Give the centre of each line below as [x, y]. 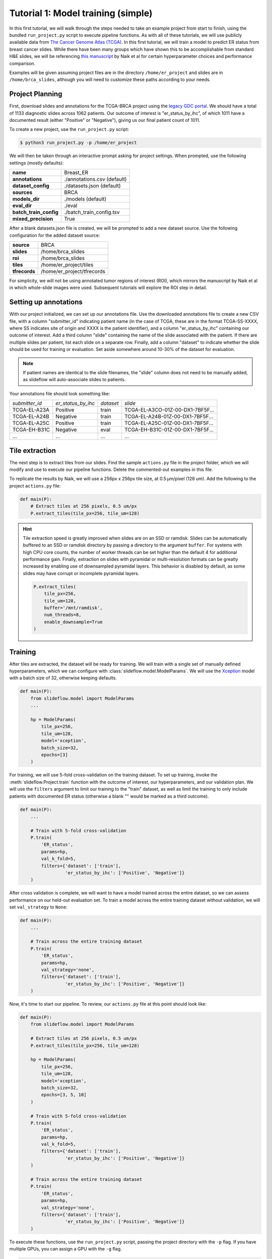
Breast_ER [76, 173]
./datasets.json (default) [92, 186]
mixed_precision [33, 219]
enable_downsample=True [73, 622]
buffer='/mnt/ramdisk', [73, 608]
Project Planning [36, 94]
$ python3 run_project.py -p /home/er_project [78, 143]
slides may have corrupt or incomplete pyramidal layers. [81, 573]
